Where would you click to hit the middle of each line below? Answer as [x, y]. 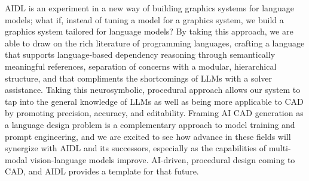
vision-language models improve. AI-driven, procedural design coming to [163, 159]
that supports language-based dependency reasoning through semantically [140, 54]
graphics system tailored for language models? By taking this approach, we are [149, 31]
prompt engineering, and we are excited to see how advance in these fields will [148, 136]
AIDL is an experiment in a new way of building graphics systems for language [149, 8]
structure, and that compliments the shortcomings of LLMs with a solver [139, 78]
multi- [280, 148]
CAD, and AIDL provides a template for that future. [102, 171]
